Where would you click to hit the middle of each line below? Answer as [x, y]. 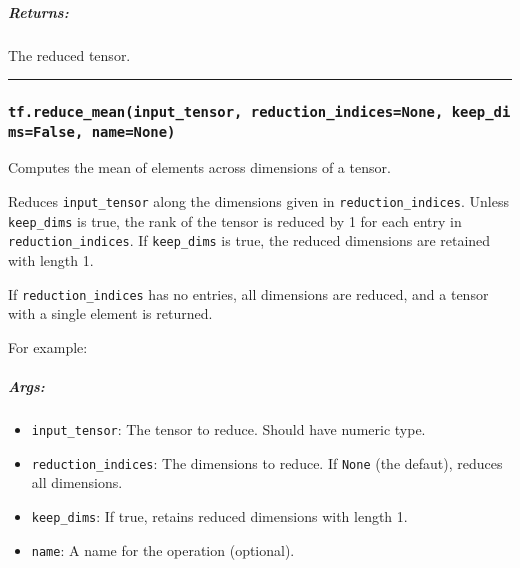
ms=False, [46, 131]
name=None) [133, 131]
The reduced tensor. [69, 54]
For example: [48, 346]
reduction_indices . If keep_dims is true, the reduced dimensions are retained [249, 240]
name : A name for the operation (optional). [163, 549]
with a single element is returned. [110, 313]
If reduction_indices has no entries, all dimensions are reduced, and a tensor [248, 293]
